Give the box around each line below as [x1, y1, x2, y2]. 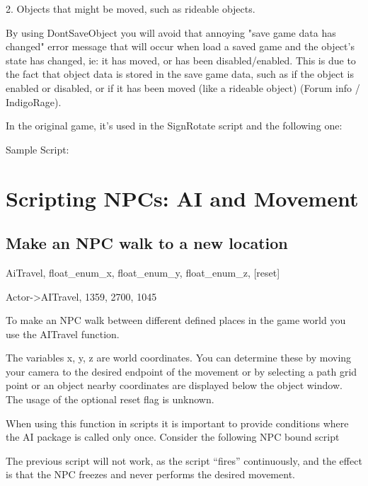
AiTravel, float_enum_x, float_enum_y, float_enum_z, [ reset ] [6, 265, 280, 279]
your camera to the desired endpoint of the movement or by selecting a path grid [6, 364, 357, 378]
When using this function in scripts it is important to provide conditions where [6, 415, 349, 430]
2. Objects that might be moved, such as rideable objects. [6, 1, 255, 16]
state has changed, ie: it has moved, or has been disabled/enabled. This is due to [6, 52, 356, 67]
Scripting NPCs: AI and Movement [6, 183, 359, 212]
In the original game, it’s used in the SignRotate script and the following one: [6, 118, 343, 133]
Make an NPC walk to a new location [6, 232, 288, 254]
